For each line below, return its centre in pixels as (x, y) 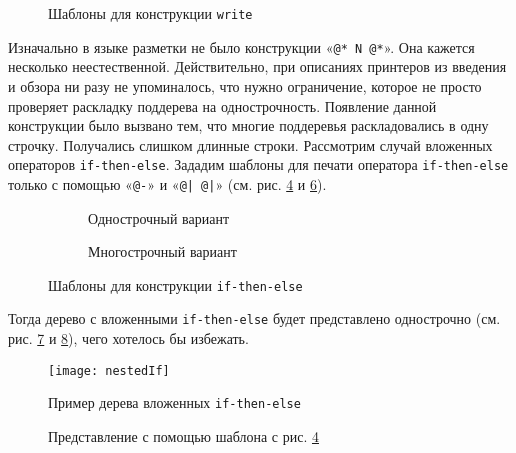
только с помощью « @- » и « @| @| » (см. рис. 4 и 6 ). (167, 183)
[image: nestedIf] (109, 370)
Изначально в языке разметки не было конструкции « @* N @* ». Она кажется (241, 46)
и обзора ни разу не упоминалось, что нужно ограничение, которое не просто (245, 85)
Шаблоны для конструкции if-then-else (175, 284)
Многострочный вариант (162, 251)
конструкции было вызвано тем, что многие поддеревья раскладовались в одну (248, 125)
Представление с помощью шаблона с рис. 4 (183, 436)
